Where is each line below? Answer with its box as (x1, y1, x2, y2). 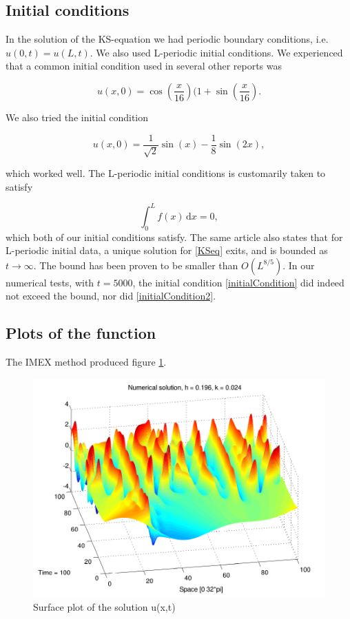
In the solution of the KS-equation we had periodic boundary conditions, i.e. (6, 32, 329, 46)
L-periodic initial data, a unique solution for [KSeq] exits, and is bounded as (6, 243, 328, 258)
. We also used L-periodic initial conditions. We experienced (90, 45, 343, 59)
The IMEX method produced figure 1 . (6, 355, 167, 369)
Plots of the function (6, 322, 156, 344)
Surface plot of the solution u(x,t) (33, 600, 176, 614)
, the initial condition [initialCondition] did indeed (132, 275, 344, 289)
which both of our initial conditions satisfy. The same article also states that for (6, 229, 343, 244)
